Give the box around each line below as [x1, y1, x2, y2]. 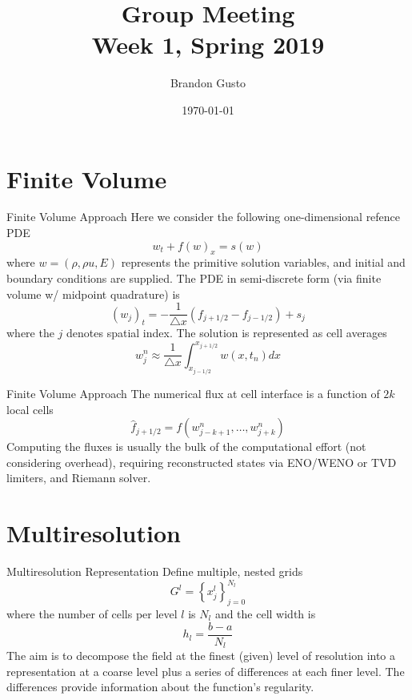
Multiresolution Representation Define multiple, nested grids [6, 563, 303, 580]
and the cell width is [214, 605, 316, 622]
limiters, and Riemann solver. [6, 469, 151, 486]
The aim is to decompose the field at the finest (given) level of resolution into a [6, 647, 396, 664]
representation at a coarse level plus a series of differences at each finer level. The [6, 662, 405, 679]
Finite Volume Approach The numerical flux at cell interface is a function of [6, 385, 380, 401]
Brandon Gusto [170, 74, 246, 91]
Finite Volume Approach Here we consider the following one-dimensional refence [6, 208, 401, 225]
